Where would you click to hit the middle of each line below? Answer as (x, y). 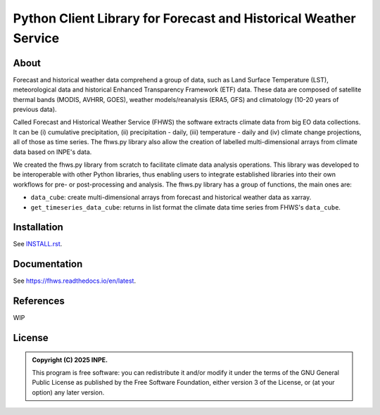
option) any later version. (68, 392)
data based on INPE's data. (52, 152)
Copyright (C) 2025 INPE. (70, 359)
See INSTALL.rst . (38, 244)
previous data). (35, 110)
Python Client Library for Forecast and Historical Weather (184, 18)
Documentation (48, 264)
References (39, 301)
